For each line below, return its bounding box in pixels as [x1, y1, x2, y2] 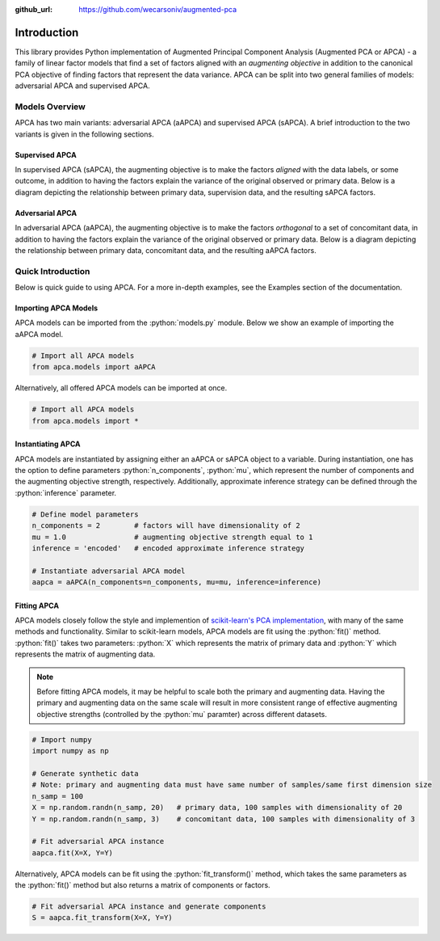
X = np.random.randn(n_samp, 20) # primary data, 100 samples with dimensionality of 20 [31, 803, 403, 812]
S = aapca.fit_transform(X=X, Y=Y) [31, 914, 173, 922]
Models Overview [15, 101, 86, 112]
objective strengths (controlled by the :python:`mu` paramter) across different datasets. [36, 709, 327, 719]
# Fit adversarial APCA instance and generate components [31, 902, 266, 911]
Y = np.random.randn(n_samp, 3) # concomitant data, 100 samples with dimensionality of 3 [31, 814, 416, 824]
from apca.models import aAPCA [31, 362, 157, 372]
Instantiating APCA [15, 439, 81, 449]
